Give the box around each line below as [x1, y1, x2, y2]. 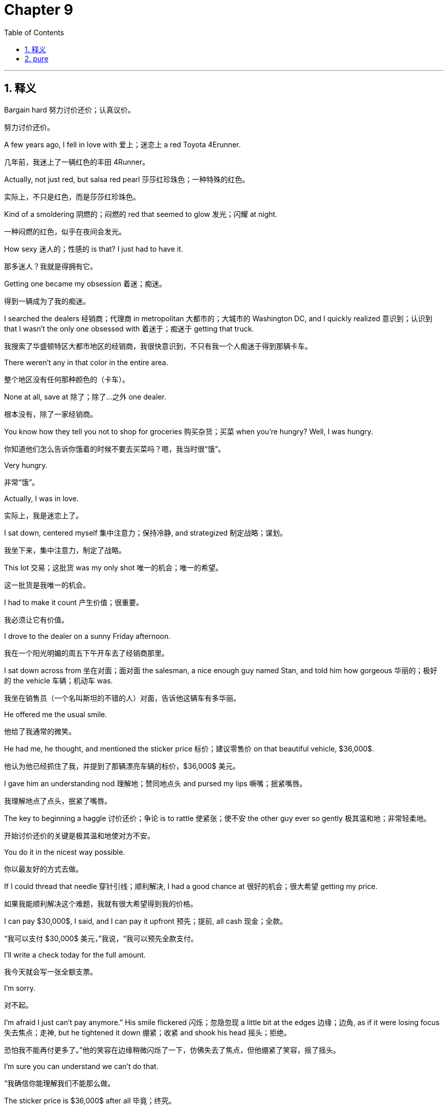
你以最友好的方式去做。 [4, 864, 83, 873]
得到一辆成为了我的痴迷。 [4, 296, 90, 305]
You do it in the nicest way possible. [4, 847, 125, 856]
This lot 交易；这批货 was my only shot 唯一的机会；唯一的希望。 [4, 563, 223, 572]
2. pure [25, 54, 49, 63]
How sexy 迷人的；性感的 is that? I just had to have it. [4, 244, 184, 253]
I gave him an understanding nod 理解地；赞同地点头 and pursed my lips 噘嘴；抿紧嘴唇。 [4, 779, 307, 788]
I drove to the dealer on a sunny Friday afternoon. [4, 631, 171, 640]
